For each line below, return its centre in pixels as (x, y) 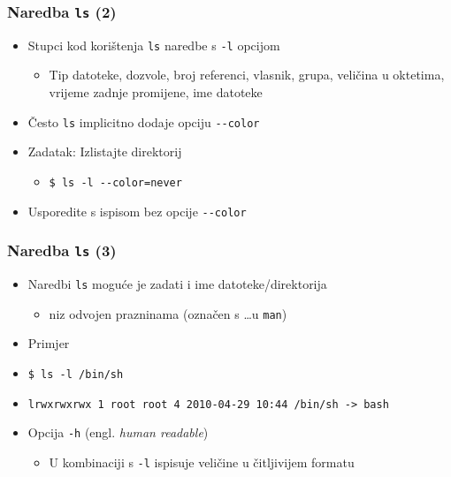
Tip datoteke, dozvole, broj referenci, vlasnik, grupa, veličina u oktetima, (247, 75)
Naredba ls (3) (62, 250)
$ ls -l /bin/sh (76, 374)
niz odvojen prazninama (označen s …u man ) (168, 313)
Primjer (49, 343)
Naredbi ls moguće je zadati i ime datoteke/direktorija (177, 283)
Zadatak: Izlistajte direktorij (105, 151)
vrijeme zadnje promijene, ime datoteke (156, 92)
